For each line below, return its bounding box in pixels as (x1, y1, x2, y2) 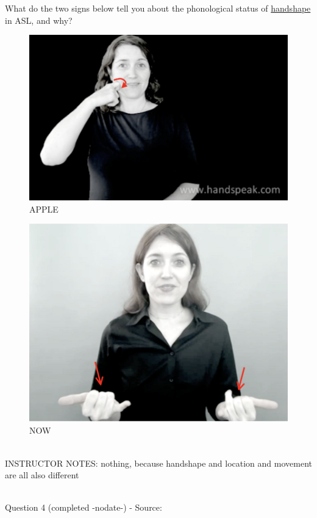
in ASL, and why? (5, 13, 73, 26)
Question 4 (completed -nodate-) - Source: (5, 501, 162, 514)
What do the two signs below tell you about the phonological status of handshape (5, 2, 311, 14)
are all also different (5, 469, 79, 481)
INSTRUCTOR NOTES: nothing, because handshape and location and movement (5, 456, 312, 469)
